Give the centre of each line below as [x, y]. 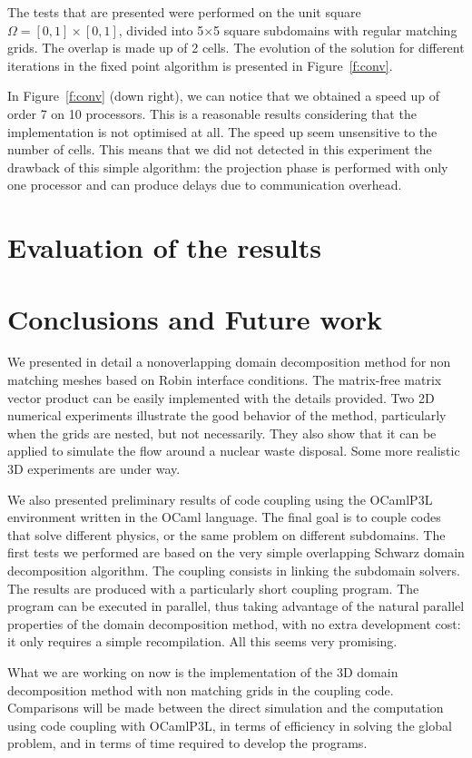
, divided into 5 [161, 30]
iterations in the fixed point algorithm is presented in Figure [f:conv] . [200, 65]
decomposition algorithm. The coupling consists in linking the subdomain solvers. [234, 570]
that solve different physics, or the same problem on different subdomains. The [226, 534]
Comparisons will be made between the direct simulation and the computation [226, 708]
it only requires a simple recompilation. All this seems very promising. [202, 641]
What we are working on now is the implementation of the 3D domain [203, 671]
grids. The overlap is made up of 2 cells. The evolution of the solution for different [236, 48]
